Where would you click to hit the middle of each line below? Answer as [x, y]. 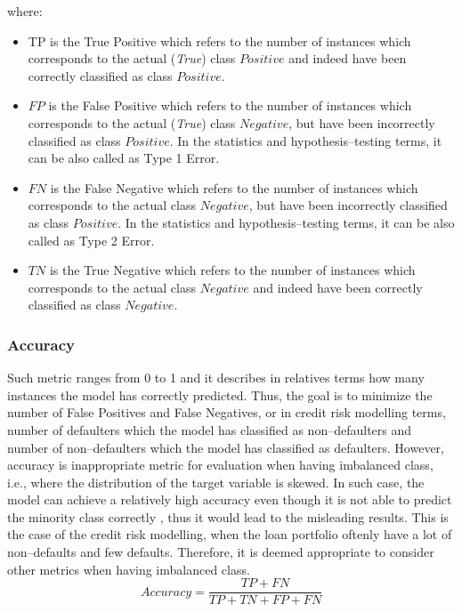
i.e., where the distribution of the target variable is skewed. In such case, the [216, 482]
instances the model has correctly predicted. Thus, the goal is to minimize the [220, 395]
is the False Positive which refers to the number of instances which [230, 105]
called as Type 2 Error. [91, 240]
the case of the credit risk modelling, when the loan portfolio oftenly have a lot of [230, 534]
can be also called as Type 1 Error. [124, 158]
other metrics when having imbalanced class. [129, 569]
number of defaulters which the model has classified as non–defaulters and [210, 429]
